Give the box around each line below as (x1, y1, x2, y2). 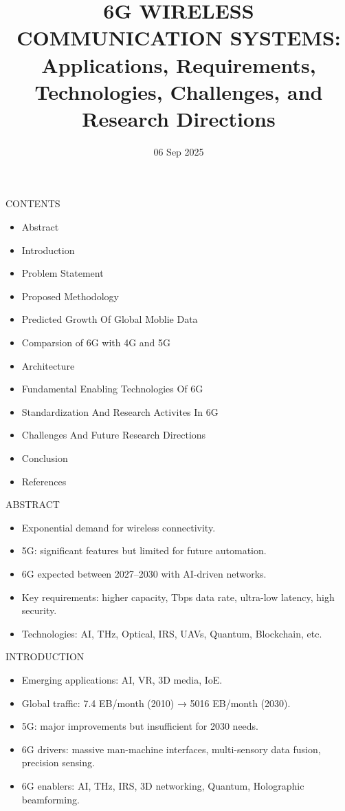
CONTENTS (5, 196, 60, 211)
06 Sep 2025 (153, 144, 204, 158)
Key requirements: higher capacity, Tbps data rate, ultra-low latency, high (21, 589, 335, 604)
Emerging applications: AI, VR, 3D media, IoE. (21, 672, 223, 686)
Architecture (21, 358, 75, 372)
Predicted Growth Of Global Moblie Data (21, 312, 198, 326)
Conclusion (21, 451, 68, 465)
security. (21, 603, 57, 618)
